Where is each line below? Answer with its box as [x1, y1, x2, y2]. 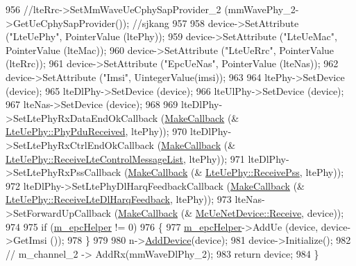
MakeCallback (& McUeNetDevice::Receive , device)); [118, 205, 344, 220]
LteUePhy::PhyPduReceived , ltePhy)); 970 [6, 124, 187, 139]
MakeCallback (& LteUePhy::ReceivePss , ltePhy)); [128, 165, 344, 179]
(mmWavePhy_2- [224, 2, 299, 16]
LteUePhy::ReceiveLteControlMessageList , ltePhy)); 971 [6, 151, 245, 166]
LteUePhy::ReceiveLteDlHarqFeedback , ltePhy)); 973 [6, 192, 232, 206]
